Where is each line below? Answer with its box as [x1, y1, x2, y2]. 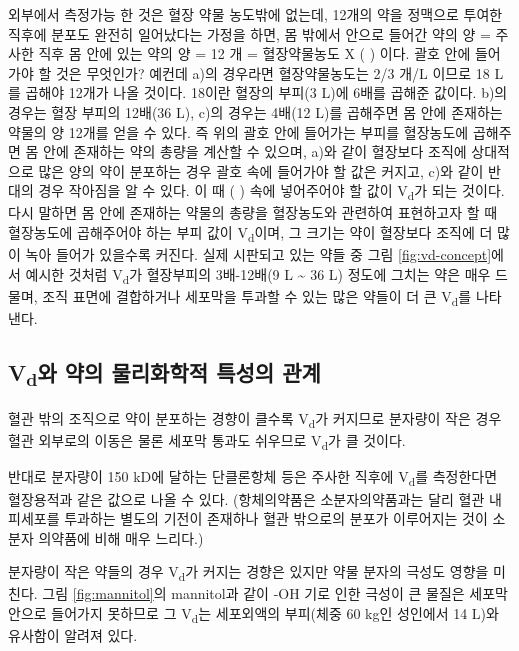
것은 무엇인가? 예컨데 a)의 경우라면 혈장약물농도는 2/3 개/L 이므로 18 [55, 62, 490, 83]
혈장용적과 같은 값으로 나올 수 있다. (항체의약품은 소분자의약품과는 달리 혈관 [8, 488, 485, 509]
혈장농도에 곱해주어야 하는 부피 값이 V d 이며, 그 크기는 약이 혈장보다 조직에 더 [8, 222, 493, 245]
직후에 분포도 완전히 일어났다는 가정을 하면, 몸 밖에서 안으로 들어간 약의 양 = [8, 23, 491, 44]
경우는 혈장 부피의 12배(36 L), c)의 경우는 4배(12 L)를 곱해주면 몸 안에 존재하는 [8, 101, 503, 122]
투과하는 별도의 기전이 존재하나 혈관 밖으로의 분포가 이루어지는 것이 [64, 508, 488, 529]
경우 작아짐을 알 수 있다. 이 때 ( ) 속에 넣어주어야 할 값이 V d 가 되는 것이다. [38, 180, 505, 204]
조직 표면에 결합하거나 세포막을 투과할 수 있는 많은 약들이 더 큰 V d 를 [42, 285, 472, 309]
